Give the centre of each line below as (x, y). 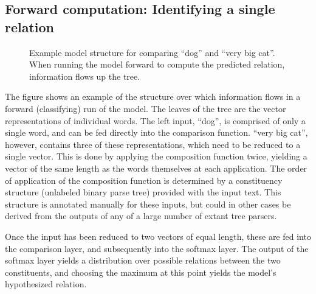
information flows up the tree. (85, 76)
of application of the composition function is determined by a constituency (144, 180)
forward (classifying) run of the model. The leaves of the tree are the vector (146, 108)
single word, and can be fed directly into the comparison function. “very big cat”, (156, 132)
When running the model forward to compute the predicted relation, (157, 64)
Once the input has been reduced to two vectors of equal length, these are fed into (158, 236)
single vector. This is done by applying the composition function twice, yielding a (156, 156)
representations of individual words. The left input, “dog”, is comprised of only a (155, 120)
